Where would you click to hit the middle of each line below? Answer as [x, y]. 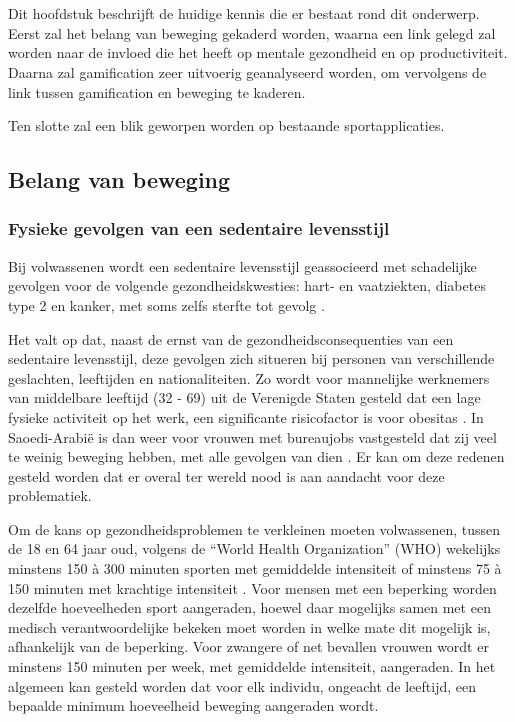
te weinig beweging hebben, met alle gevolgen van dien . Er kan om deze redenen [256, 456]
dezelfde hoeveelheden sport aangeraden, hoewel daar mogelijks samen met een [249, 607]
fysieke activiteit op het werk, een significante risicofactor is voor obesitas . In [246, 416]
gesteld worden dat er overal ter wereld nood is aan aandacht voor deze [226, 475]
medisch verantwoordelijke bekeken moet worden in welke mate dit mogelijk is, [249, 626]
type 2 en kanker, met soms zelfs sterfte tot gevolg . [166, 304]
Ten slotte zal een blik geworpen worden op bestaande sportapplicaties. [226, 125]
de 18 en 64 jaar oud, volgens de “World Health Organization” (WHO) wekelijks [254, 548]
